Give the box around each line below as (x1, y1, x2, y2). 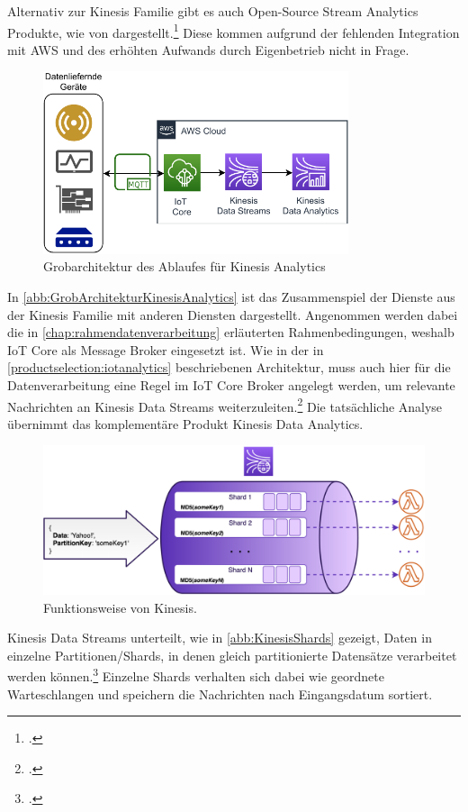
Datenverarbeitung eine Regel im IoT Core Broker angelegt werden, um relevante (7, 376, 455, 395)
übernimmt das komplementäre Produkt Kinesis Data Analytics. (7, 414, 364, 433)
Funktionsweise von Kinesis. (43, 598, 197, 616)
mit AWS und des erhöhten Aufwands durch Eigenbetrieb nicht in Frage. (7, 40, 409, 59)
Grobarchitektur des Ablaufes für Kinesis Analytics (43, 257, 326, 276)
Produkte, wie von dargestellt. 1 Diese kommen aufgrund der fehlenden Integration (7, 20, 460, 41)
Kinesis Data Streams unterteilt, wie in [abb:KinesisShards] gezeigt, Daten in (7, 628, 432, 647)
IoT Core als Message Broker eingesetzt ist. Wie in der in (7, 340, 324, 359)
